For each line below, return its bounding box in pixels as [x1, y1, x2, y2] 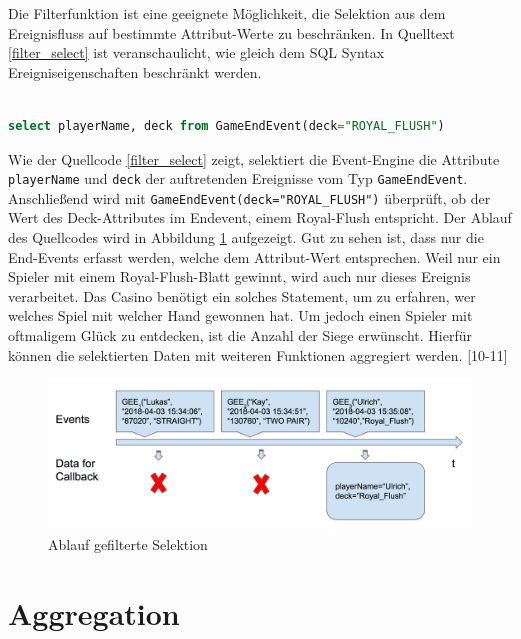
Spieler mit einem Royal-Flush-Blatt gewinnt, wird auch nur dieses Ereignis [8, 266, 471, 287]
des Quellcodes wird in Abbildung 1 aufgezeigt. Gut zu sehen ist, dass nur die [8, 227, 484, 248]
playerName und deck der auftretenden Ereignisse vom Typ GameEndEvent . [8, 168, 468, 189]
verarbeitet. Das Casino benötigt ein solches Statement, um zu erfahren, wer [8, 285, 476, 306]
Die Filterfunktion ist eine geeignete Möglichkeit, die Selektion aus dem [8, 3, 446, 23]
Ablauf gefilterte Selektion [48, 534, 208, 555]
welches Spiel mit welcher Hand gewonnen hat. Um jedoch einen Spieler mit [8, 305, 473, 326]
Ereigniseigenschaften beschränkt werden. [8, 61, 262, 82]
